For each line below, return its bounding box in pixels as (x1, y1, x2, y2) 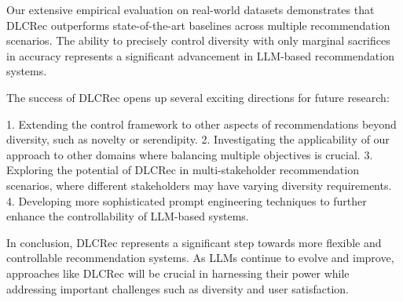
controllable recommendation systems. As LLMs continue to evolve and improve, (6, 249, 394, 266)
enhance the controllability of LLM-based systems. (6, 208, 249, 224)
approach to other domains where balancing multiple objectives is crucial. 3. (6, 146, 373, 162)
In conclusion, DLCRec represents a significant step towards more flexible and (6, 234, 382, 250)
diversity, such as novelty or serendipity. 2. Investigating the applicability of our (6, 131, 390, 147)
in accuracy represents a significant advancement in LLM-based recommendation (6, 47, 394, 64)
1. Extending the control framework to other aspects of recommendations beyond (6, 115, 397, 132)
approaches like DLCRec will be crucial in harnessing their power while (6, 264, 350, 281)
